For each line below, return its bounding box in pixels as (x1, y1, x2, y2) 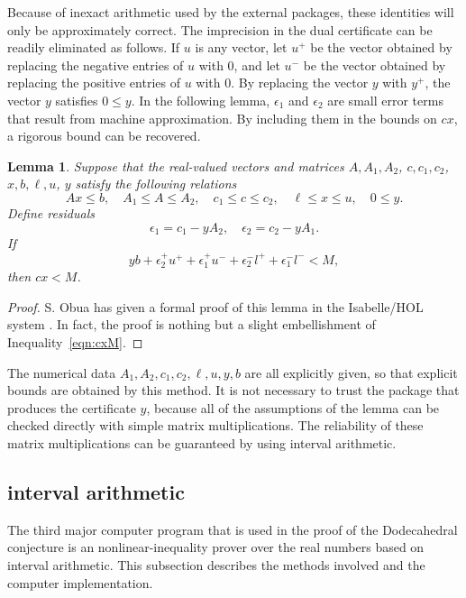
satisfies (55, 90, 98, 109)
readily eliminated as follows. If (7, 38, 180, 57)
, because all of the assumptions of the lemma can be (146, 398, 440, 417)
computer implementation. (7, 573, 153, 592)
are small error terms (327, 90, 443, 109)
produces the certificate (7, 398, 136, 417)
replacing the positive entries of (7, 73, 180, 92)
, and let (233, 55, 280, 74)
